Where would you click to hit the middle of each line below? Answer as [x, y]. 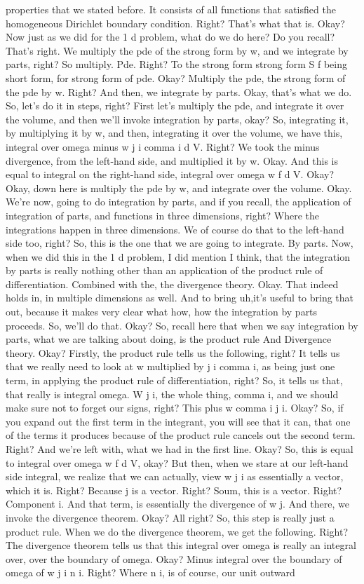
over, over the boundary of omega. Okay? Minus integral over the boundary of [174, 558]
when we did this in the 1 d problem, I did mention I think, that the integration [178, 256]
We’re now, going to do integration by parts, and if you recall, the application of [178, 202]
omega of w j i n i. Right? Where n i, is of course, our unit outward [150, 572]
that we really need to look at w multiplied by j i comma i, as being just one [170, 366]
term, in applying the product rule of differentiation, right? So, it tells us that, [174, 380]
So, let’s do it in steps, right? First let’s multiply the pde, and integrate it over [175, 106]
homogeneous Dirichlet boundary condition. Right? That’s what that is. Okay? [175, 23]
